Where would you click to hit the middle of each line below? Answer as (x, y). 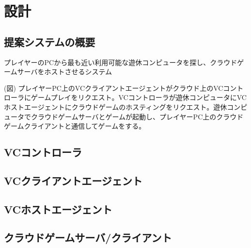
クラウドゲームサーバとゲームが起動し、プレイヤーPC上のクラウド (137, 116)
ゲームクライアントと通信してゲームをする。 (75, 126)
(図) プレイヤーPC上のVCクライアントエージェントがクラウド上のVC (114, 88)
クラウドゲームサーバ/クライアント (88, 238)
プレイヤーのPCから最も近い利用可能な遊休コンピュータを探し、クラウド (121, 62)
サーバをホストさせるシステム (65, 72)
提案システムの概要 (50, 41)
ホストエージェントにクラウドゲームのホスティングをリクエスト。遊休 (116, 107)
